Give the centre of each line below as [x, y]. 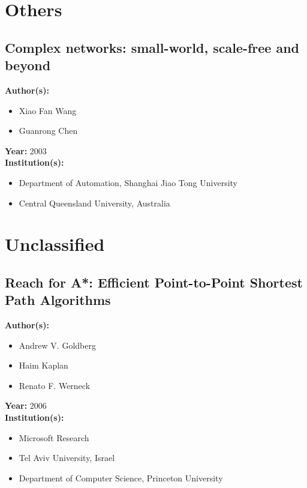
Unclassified [55, 244]
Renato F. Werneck [55, 385]
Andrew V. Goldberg [57, 345]
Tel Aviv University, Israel [67, 458]
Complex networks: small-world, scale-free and [152, 47]
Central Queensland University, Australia [94, 203]
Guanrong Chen [48, 131]
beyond [28, 65]
